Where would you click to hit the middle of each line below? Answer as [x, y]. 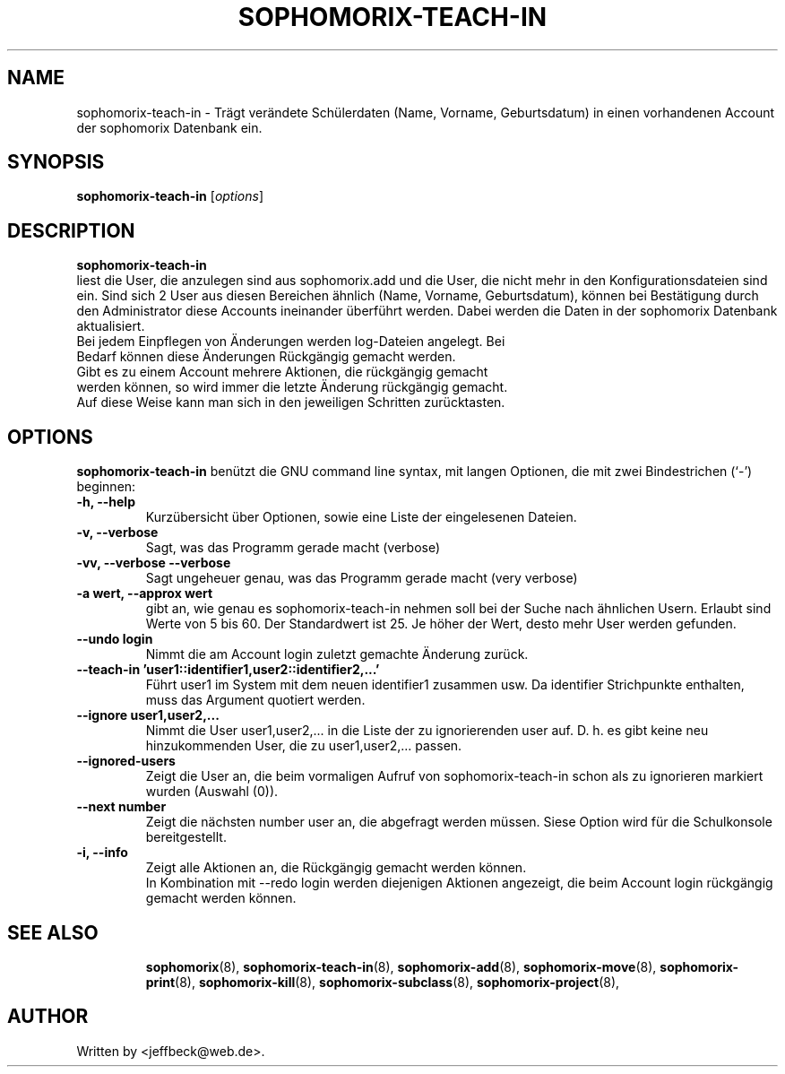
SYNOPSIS [56, 162]
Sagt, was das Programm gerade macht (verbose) [293, 548]
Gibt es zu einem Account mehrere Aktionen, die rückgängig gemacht [282, 372]
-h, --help [106, 502]
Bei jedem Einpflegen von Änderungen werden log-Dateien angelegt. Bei [291, 342]
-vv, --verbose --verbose [154, 563]
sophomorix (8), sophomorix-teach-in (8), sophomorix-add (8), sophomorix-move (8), [401, 966]
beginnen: [106, 487]
